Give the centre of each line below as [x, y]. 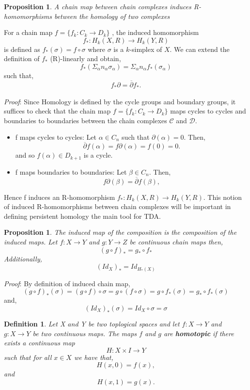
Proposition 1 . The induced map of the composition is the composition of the [120, 232]
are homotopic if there [199, 333]
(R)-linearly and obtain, [86, 58]
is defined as [22, 49]
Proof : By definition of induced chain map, [67, 283]
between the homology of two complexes [112, 16]
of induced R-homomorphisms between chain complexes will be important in [117, 206]
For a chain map [28, 32]
